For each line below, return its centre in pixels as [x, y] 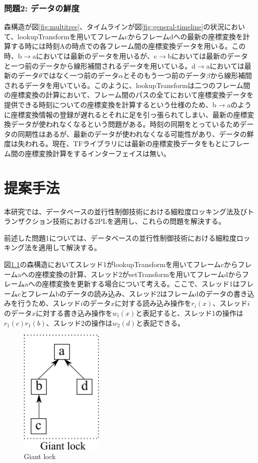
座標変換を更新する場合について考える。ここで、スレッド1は [141, 284]
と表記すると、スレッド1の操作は [189, 313]
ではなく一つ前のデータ [80, 75]
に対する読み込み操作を [153, 303]
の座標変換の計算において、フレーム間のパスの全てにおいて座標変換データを [129, 95]
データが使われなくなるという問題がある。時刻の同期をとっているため [125, 124]
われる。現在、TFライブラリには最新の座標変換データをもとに [127, 143]
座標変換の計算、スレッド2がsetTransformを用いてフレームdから [138, 274]
